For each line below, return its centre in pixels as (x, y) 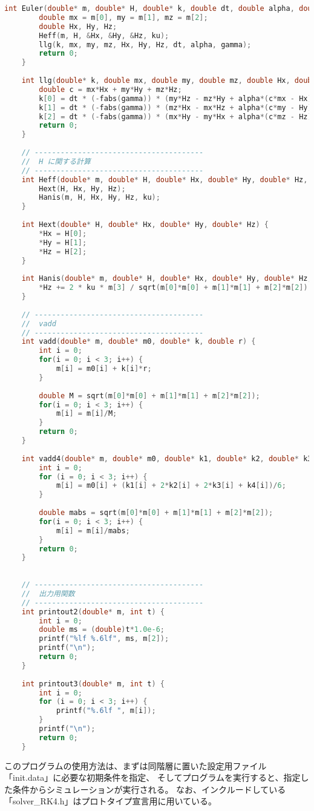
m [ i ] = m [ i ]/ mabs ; (93, 530)
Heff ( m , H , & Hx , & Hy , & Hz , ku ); (104, 35)
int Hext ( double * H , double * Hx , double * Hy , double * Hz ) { (145, 225)
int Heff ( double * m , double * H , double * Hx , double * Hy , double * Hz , (165, 179)
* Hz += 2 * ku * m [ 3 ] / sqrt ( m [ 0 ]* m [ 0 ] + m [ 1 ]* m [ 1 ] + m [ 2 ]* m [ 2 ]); (175, 288)
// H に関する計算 (56, 161)
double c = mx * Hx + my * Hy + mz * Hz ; (110, 89)
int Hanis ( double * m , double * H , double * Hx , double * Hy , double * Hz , (167, 279)
